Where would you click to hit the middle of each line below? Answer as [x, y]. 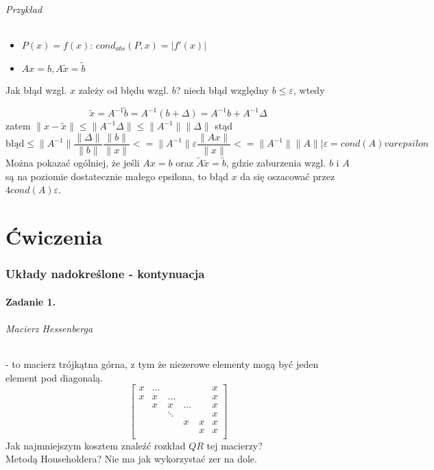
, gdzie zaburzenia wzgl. [276, 163]
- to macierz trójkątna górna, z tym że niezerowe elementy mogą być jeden [162, 364]
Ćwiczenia [54, 237]
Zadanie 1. [31, 301]
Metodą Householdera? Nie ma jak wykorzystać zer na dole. [131, 459]
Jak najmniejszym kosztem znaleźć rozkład [96, 445]
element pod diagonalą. [54, 377]
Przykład [24, 9]
